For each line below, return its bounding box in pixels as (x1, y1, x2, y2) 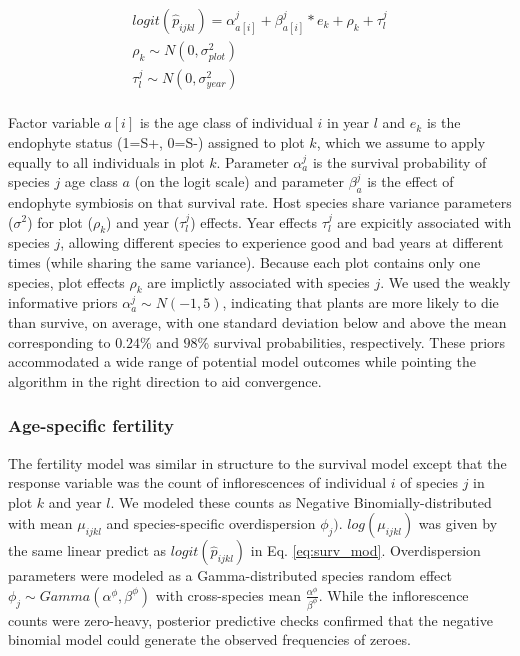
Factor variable (8, 112, 100, 133)
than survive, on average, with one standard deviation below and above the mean (8, 311, 507, 332)
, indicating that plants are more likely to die (222, 292, 499, 313)
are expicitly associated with (337, 211, 512, 232)
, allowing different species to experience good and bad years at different (60, 232, 504, 253)
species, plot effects (8, 271, 125, 292)
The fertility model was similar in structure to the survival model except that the (8, 452, 507, 473)
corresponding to (8, 331, 111, 352)
